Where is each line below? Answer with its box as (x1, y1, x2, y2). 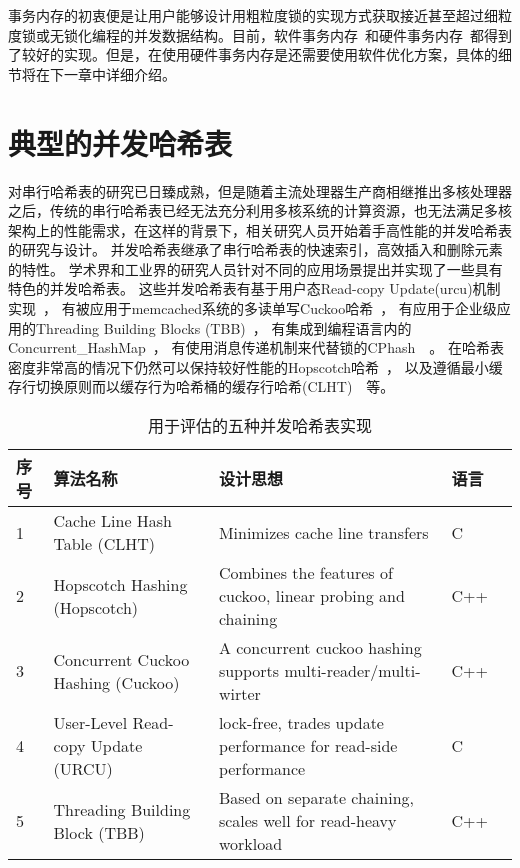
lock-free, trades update (218, 711, 384, 735)
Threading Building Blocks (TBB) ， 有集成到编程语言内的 (35, 317, 412, 338)
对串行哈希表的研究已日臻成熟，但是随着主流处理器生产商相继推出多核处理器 (8, 180, 512, 201)
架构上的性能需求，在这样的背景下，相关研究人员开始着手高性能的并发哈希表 (8, 219, 512, 240)
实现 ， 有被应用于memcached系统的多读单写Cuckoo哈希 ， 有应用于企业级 (8, 298, 497, 319)
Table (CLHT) (53, 532, 156, 556)
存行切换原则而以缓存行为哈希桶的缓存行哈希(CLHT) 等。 (8, 376, 395, 397)
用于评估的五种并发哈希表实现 (147, 414, 372, 438)
